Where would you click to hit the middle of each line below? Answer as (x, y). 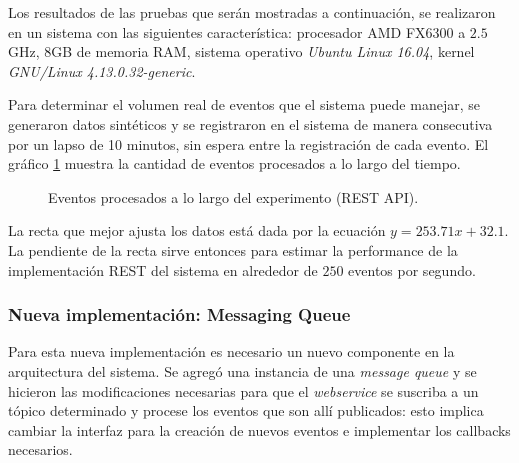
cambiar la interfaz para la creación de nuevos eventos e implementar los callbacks (259, 429)
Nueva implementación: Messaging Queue (179, 314)
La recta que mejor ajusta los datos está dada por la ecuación (197, 230)
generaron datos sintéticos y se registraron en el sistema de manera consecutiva (250, 123)
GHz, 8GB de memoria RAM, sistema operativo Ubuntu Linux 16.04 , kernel (241, 51)
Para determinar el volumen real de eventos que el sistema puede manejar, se (244, 104)
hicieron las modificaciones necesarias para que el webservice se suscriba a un (243, 390)
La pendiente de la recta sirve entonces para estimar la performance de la (233, 249)
